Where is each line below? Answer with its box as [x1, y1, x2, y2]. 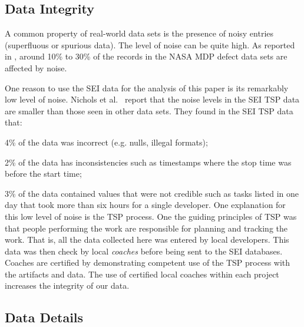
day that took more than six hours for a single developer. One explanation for [5, 199, 286, 211]
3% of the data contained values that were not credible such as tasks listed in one [5, 187, 299, 199]
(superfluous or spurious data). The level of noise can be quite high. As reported [5, 38, 295, 51]
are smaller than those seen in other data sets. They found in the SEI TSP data [5, 104, 293, 117]
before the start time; [5, 167, 82, 180]
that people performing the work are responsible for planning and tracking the [5, 222, 288, 234]
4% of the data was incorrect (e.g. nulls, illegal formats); [5, 136, 208, 148]
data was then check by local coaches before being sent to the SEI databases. [5, 245, 283, 257]
